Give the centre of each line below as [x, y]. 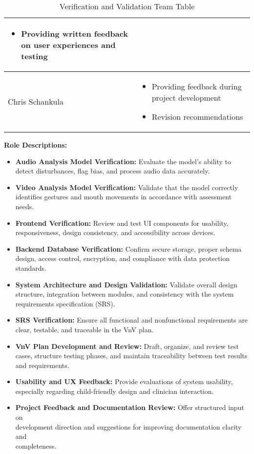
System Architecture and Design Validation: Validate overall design [126, 284]
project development [186, 97]
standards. [31, 268]
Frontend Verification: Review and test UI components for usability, [122, 223]
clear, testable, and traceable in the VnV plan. [85, 329]
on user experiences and [68, 45]
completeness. [36, 445]
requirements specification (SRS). [65, 303]
